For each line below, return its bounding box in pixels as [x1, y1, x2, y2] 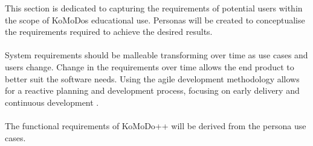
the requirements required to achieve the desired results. [5, 25, 213, 38]
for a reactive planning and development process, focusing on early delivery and [5, 84, 300, 97]
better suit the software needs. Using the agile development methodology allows [5, 72, 300, 85]
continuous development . [5, 96, 99, 108]
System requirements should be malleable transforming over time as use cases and [5, 49, 308, 61]
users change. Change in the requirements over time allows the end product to [5, 60, 294, 73]
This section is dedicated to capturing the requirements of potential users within [5, 2, 303, 14]
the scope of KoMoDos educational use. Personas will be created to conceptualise [5, 13, 305, 26]
